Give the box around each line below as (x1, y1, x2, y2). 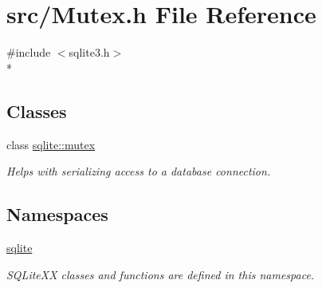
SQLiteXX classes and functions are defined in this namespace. (6, 266, 315, 282)
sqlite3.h (69, 44, 110, 61)
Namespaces (6, 202, 108, 227)
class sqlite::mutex (6, 136, 96, 152)
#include (6, 44, 51, 61)
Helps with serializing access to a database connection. (6, 163, 271, 180)
